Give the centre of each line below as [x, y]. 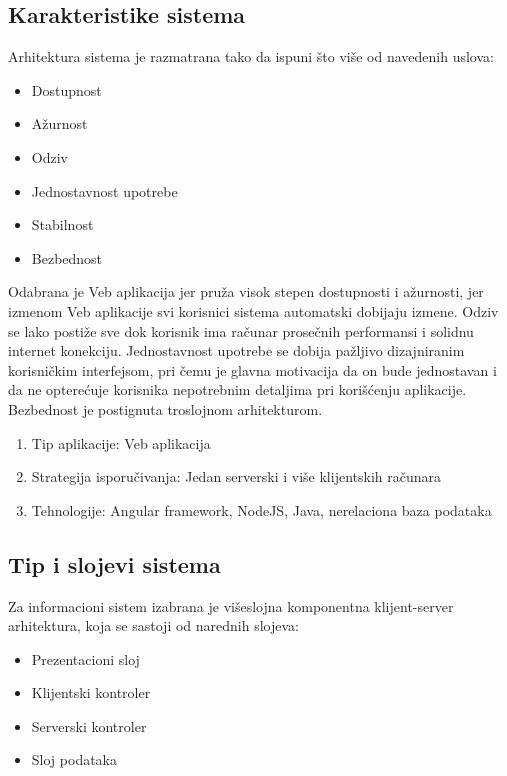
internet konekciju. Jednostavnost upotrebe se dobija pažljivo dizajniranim [236, 350]
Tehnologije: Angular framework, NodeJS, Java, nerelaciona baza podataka [261, 509]
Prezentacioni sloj [85, 658]
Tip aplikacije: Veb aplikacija [121, 442]
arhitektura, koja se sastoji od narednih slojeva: [153, 625]
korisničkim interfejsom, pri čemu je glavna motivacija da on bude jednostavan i [252, 369]
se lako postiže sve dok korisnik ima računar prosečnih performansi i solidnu [241, 330]
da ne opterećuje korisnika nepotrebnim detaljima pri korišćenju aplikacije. [237, 389]
